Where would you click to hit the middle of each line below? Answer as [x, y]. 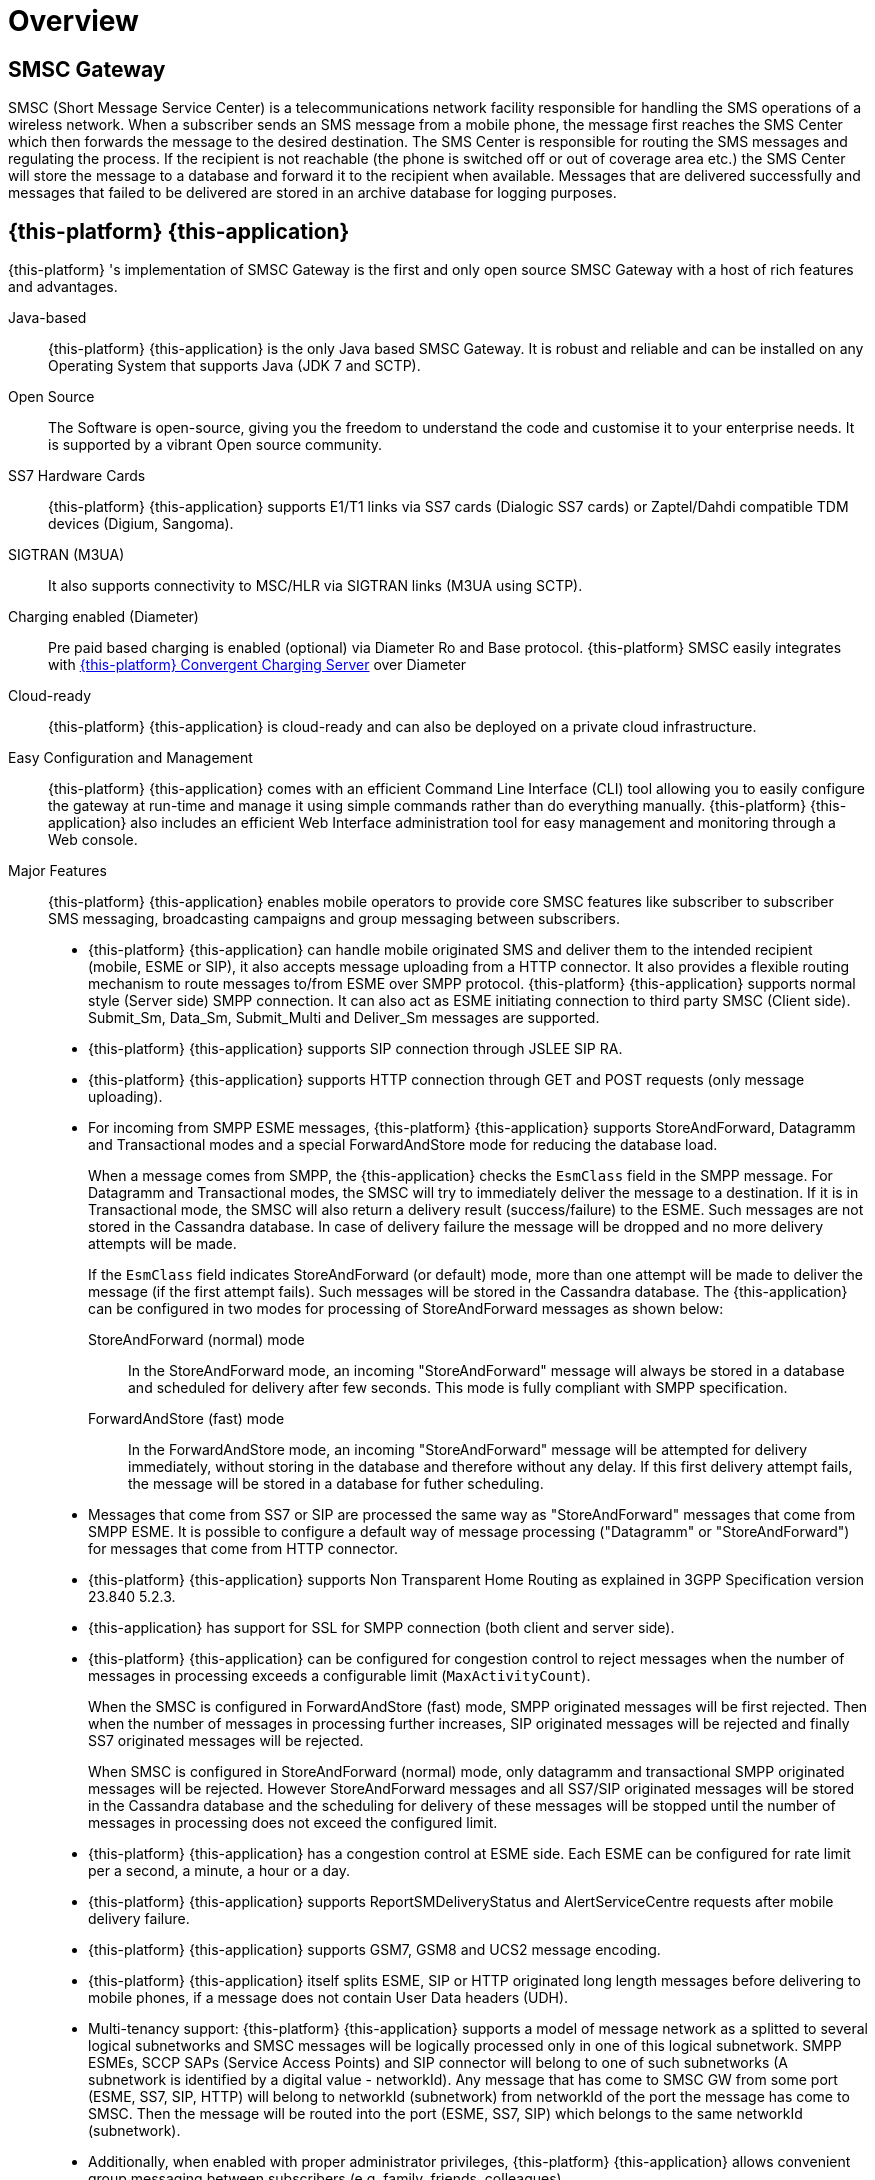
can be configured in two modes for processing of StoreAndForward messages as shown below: [406, 1309]
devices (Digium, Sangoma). [141, 524]
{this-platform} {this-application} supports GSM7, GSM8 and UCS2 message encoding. [374, 1950]
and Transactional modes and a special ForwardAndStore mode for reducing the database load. [403, 1145]
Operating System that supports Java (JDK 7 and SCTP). [234, 366]
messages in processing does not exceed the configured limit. [293, 1823]
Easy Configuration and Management [130, 758]
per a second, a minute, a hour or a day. [219, 1871]
